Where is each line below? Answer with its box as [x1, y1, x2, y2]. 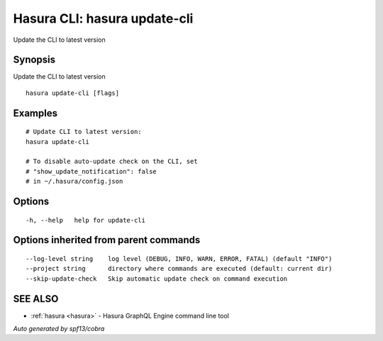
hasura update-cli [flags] [26, 89, 120, 97]
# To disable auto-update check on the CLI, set [26, 157, 198, 166]
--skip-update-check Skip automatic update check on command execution [26, 274, 288, 283]
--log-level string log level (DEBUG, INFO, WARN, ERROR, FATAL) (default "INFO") [26, 255, 333, 263]
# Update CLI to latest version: [26, 128, 142, 136]
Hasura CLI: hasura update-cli [13, 11, 194, 26]
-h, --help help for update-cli [26, 216, 145, 224]
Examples [13, 107, 58, 119]
